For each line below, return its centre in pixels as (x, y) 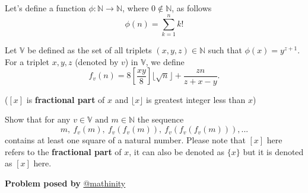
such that (225, 50)
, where (136, 8)
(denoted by (97, 61)
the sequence (161, 119)
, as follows (192, 8)
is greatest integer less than (196, 99)
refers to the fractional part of (63, 151)
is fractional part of (66, 99)
